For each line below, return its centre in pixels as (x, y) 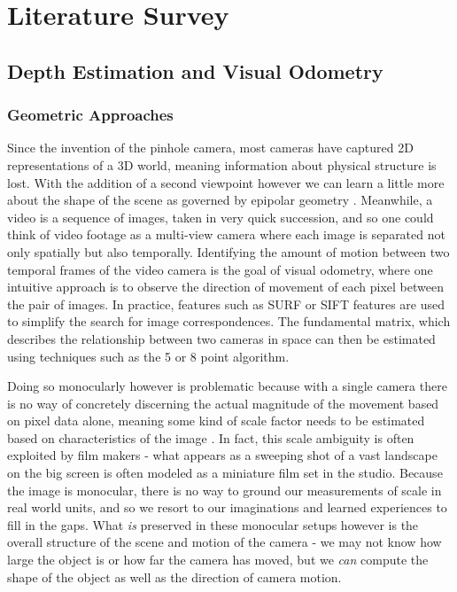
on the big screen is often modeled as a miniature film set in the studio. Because (225, 473)
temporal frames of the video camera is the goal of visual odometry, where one (220, 269)
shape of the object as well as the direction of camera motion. (174, 576)
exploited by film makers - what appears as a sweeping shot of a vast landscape (222, 455)
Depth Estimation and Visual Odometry (195, 70)
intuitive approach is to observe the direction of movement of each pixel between (225, 287)
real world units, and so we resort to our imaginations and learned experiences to (227, 507)
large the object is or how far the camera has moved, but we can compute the (218, 560)
